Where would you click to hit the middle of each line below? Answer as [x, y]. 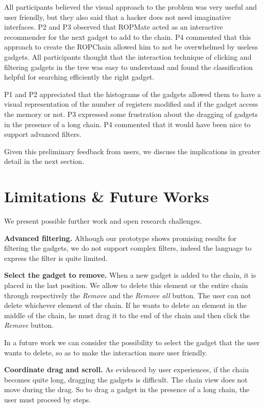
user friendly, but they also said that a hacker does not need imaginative [117, 17]
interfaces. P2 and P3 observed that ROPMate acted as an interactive [114, 27]
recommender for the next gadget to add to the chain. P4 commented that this [128, 37]
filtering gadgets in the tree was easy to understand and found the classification [129, 67]
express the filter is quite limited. [56, 258]
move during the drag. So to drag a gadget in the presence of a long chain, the [127, 389]
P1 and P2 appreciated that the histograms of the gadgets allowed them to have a [133, 94]
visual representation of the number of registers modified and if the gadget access [131, 104]
